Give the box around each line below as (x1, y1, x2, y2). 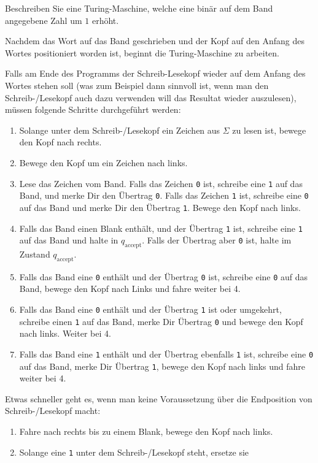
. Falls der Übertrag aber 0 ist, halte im (142, 234, 292, 247)
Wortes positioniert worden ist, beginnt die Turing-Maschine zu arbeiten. (5, 46, 279, 59)
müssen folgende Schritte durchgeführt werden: (5, 103, 181, 116)
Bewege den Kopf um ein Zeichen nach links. (19, 156, 188, 169)
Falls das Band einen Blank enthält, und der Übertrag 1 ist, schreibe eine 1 (19, 221, 303, 234)
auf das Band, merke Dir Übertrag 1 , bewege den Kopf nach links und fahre (19, 359, 306, 372)
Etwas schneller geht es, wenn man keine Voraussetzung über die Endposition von (5, 392, 312, 405)
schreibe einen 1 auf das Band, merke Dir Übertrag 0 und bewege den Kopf (19, 315, 303, 327)
